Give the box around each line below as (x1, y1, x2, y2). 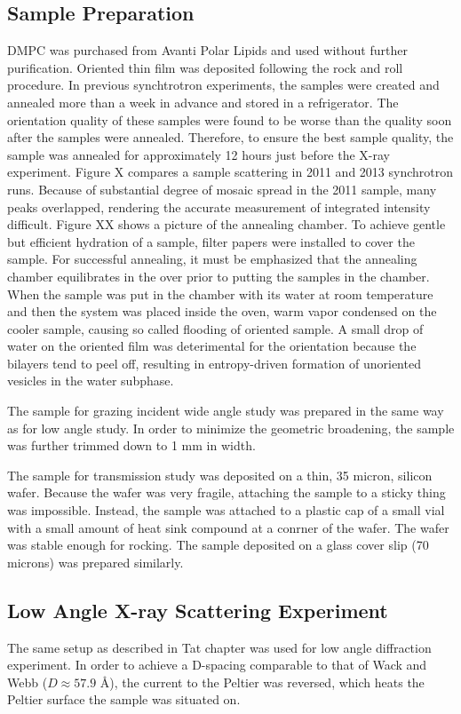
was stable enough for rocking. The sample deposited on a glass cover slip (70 (7, 535, 429, 554)
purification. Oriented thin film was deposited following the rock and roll (7, 58, 403, 76)
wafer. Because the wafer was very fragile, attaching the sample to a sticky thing (7, 483, 446, 502)
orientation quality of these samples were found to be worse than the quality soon (7, 110, 452, 129)
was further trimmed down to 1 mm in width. (7, 436, 256, 455)
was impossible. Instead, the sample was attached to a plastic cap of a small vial (7, 501, 445, 520)
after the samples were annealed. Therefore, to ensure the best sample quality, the (7, 128, 454, 147)
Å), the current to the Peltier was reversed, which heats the (99, 672, 425, 691)
